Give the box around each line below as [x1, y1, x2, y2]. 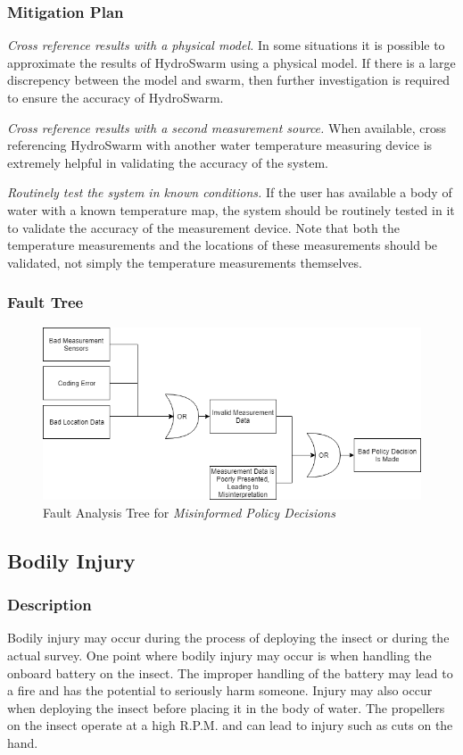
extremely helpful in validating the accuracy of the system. [7, 153, 328, 171]
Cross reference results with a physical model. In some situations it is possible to [7, 36, 445, 54]
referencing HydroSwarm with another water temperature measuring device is [7, 136, 433, 154]
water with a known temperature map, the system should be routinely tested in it [7, 200, 455, 219]
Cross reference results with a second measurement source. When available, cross [7, 118, 447, 137]
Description [7, 593, 92, 616]
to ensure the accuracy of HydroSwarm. [7, 88, 224, 106]
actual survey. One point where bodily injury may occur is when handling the [7, 645, 432, 664]
